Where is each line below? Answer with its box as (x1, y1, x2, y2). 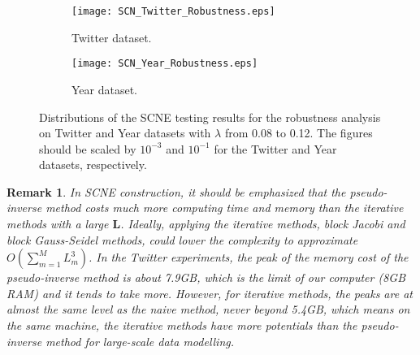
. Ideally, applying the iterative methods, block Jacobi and (120, 215, 405, 232)
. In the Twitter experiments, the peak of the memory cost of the (89, 249, 409, 266)
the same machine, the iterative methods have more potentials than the (6, 317, 357, 334)
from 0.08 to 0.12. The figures (224, 124, 373, 141)
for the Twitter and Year (214, 140, 337, 157)
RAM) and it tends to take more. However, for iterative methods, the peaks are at (6, 284, 413, 301)
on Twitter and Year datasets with (39, 124, 211, 141)
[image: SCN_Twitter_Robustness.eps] (71, 6, 275, 17)
